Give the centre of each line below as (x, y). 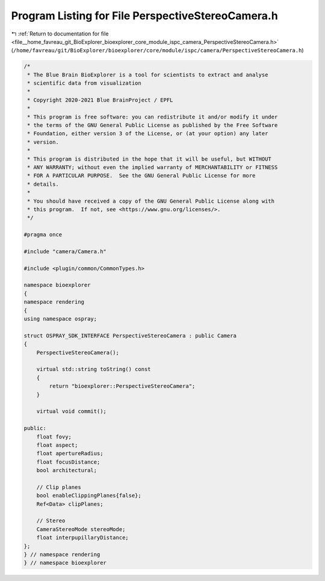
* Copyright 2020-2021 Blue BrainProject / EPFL (100, 100)
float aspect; (57, 445)
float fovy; (54, 437)
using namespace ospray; (60, 319)
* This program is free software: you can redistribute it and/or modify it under (153, 117)
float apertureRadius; (70, 453)
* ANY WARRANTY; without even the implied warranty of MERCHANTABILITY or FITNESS (153, 168)
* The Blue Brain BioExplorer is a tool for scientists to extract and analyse (148, 75)
